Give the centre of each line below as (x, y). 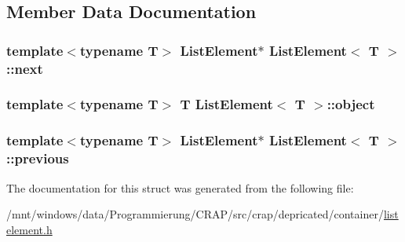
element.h (29, 229)
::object (351, 104)
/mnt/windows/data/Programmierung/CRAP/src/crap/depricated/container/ (195, 214)
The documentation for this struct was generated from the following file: (180, 187)
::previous (38, 158)
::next (25, 68)
